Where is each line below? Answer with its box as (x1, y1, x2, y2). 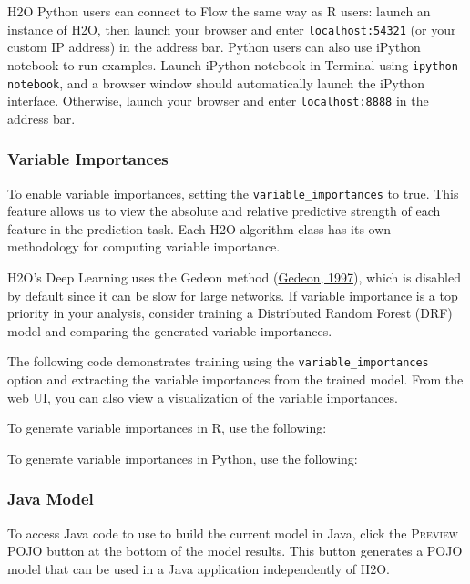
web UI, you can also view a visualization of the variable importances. (7, 387, 398, 406)
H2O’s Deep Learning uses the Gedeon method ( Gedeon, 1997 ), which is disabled (7, 268, 462, 287)
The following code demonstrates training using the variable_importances (7, 352, 429, 371)
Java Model (7, 487, 94, 510)
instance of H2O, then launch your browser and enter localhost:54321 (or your (7, 19, 456, 38)
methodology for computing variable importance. (7, 237, 281, 256)
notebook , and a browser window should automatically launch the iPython (7, 73, 424, 92)
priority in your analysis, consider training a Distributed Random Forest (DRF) (7, 303, 453, 323)
